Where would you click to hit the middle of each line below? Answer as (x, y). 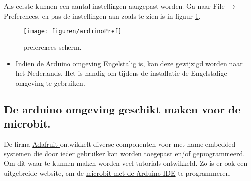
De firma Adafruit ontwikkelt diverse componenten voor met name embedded (120, 144)
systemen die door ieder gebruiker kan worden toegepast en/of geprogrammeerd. (125, 153)
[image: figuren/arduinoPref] (73, 32)
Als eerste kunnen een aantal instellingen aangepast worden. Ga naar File (114, 6)
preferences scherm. (53, 47)
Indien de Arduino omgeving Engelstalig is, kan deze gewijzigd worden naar (129, 63)
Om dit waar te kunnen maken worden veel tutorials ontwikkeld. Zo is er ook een (126, 163)
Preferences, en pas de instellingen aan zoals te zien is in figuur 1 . (102, 15)
